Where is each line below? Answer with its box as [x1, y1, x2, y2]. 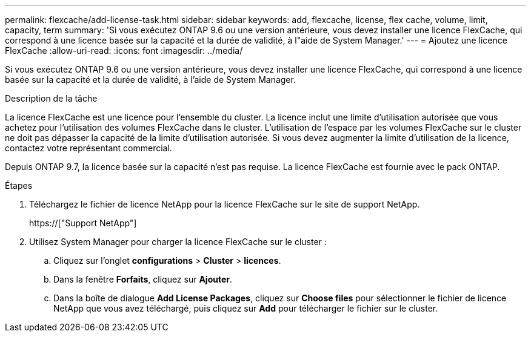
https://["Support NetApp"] [29, 218, 137, 228]
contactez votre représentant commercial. [5, 143, 172, 153]
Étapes [5, 180, 33, 191]
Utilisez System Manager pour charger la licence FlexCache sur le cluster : [29, 237, 327, 247]
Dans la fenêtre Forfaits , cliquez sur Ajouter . [53, 274, 233, 284]
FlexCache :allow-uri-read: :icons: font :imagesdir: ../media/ [5, 45, 243, 56]
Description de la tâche [5, 93, 98, 103]
